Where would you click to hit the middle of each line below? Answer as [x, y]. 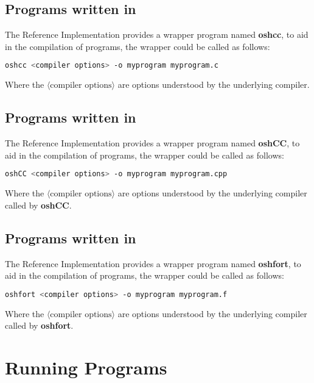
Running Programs [86, 367]
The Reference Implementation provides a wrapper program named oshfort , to [153, 263]
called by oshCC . [38, 205]
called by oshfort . [39, 325]
